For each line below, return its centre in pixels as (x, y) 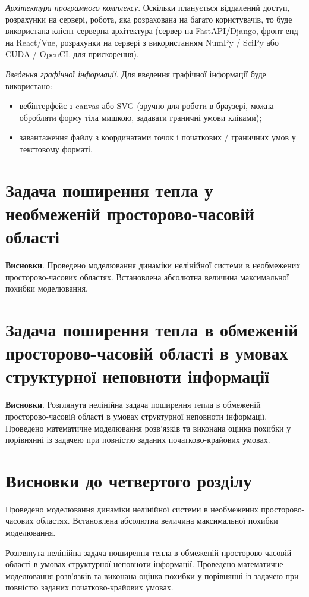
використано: (29, 85)
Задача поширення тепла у (109, 190)
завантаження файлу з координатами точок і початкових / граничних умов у (157, 137)
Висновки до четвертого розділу (129, 480)
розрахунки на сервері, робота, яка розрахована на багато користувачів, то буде (149, 19)
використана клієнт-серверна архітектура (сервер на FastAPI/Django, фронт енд (152, 31)
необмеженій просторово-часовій (130, 213)
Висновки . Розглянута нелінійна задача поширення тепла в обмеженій (133, 404)
